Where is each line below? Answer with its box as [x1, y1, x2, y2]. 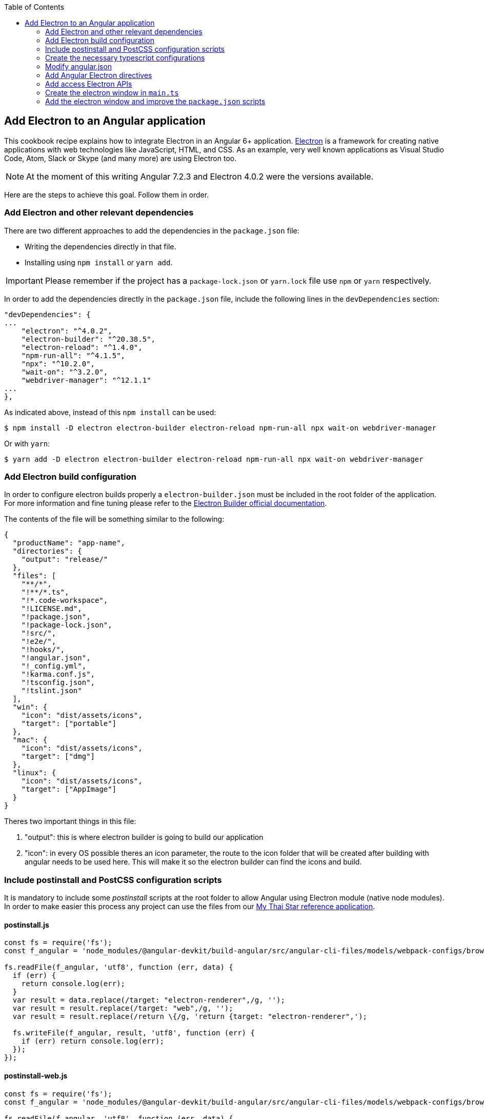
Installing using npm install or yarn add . [25, 258, 173, 267]
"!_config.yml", [21, 662, 87, 671]
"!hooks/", [21, 645, 65, 654]
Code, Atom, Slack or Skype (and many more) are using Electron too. [4, 153, 237, 163]
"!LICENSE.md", [21, 604, 82, 613]
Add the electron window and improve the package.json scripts [45, 97, 266, 106]
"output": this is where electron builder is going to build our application [25, 833, 264, 842]
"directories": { [12, 547, 82, 556]
